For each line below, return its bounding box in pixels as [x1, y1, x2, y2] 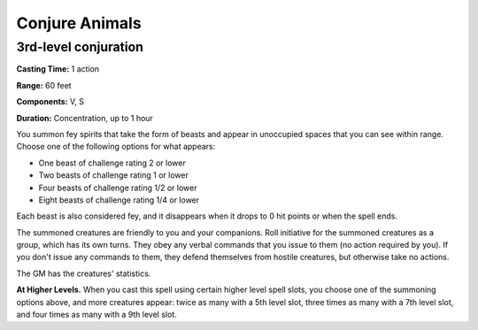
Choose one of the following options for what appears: [16, 142, 216, 152]
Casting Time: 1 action [16, 64, 100, 74]
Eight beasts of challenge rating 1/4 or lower [38, 195, 200, 205]
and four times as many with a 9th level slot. [16, 310, 177, 320]
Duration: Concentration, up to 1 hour [16, 112, 154, 123]
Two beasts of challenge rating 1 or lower [38, 170, 189, 180]
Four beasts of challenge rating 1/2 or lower [38, 182, 197, 193]
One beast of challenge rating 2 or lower [38, 157, 186, 168]
